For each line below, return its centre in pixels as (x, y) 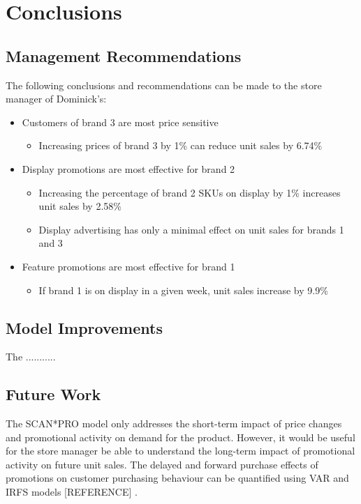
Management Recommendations (124, 55)
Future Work (53, 394)
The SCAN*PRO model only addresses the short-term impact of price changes (174, 423)
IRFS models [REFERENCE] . (72, 492)
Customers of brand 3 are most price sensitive (120, 122)
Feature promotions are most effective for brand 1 (128, 266)
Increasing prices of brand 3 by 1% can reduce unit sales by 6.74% (180, 145)
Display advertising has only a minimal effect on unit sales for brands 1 (191, 229)
